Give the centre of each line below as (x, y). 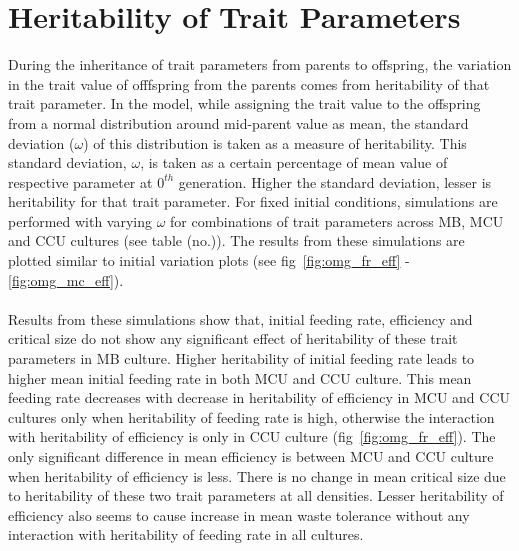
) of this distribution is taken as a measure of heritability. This (275, 142)
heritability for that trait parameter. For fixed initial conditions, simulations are (253, 201)
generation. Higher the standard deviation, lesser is (335, 181)
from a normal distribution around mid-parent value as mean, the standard (238, 122)
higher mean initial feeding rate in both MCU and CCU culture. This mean (240, 377)
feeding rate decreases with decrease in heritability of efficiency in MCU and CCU (259, 397)
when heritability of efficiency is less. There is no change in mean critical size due (257, 475)
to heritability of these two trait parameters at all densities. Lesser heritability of (256, 495)
